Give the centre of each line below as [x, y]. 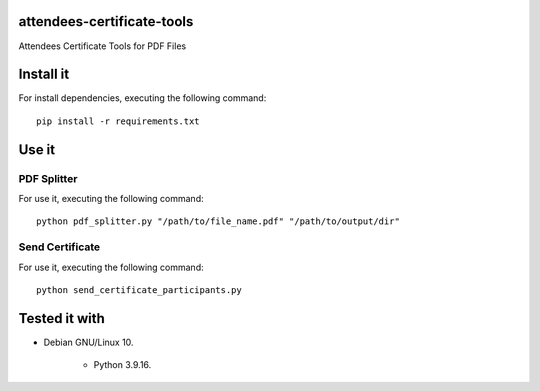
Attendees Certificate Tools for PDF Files [102, 46]
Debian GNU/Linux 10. [88, 342]
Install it [44, 74]
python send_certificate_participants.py [139, 289]
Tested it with [61, 318]
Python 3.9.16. [122, 365]
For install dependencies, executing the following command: [142, 98]
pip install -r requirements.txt [118, 121]
